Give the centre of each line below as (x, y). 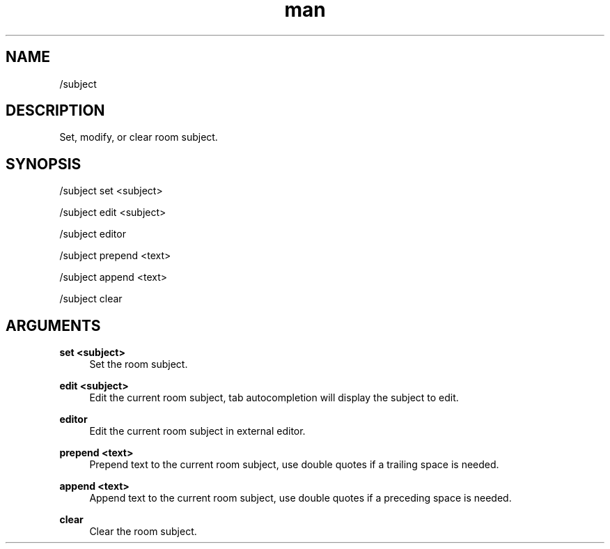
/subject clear (91, 299)
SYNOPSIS (44, 164)
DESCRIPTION (55, 111)
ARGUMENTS (53, 325)
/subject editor (93, 234)
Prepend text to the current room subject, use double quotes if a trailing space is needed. (294, 465)
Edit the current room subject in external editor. (197, 431)
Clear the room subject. (143, 532)
